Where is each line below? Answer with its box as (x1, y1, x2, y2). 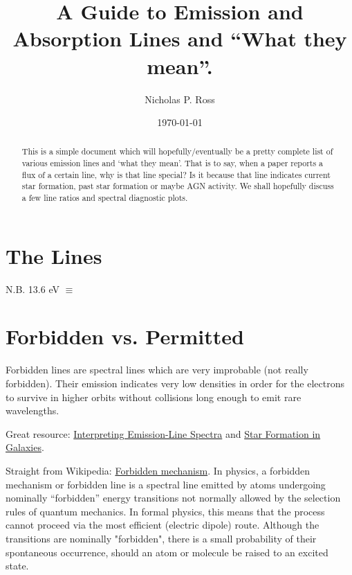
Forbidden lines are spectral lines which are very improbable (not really (6, 362, 308, 377)
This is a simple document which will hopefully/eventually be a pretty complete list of (21, 145, 333, 157)
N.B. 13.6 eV (6, 281, 59, 296)
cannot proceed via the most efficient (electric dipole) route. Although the (6, 517, 319, 532)
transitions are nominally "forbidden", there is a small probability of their (6, 531, 317, 545)
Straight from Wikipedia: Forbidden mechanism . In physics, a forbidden (6, 463, 311, 477)
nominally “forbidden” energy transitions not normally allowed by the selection (6, 490, 341, 505)
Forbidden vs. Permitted (6, 322, 244, 351)
